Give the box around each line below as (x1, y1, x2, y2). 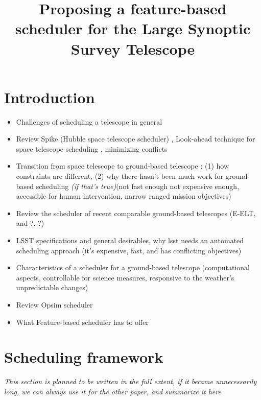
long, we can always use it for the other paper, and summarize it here (4, 386, 221, 396)
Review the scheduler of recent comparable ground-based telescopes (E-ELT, (16, 207, 256, 218)
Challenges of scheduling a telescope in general (16, 116, 162, 127)
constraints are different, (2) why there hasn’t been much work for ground (16, 171, 248, 181)
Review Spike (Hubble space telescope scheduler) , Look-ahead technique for (16, 133, 255, 144)
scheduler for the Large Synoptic (15, 18, 251, 39)
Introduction (4, 86, 95, 107)
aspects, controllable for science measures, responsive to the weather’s (16, 272, 234, 283)
